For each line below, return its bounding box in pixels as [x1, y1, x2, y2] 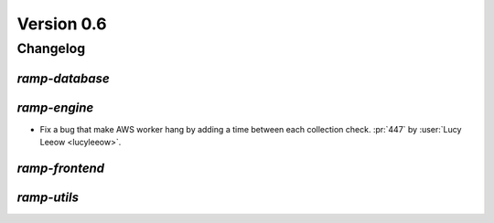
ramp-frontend [16, 160, 105, 175]
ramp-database [16, 70, 110, 86]
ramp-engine [16, 100, 94, 115]
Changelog [16, 40, 86, 57]
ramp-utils [16, 189, 80, 205]
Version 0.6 [16, 14, 107, 34]
